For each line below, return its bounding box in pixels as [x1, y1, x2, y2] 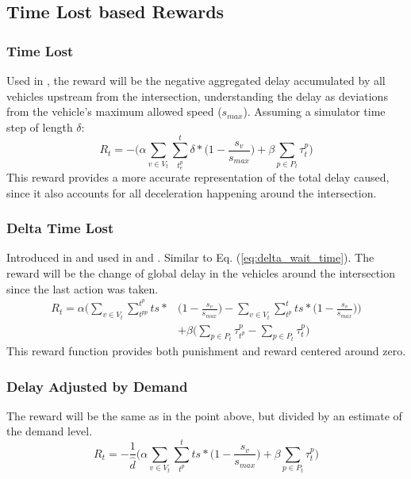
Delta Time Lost [6, 218, 114, 238]
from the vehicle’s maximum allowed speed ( [6, 103, 222, 120]
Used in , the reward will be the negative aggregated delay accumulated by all [6, 72, 386, 88]
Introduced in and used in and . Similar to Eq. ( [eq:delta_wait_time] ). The [6, 249, 375, 266]
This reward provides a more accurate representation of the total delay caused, [6, 169, 390, 186]
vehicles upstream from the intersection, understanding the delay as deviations [6, 87, 388, 104]
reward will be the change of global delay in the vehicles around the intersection [6, 265, 395, 282]
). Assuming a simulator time [243, 103, 386, 120]
